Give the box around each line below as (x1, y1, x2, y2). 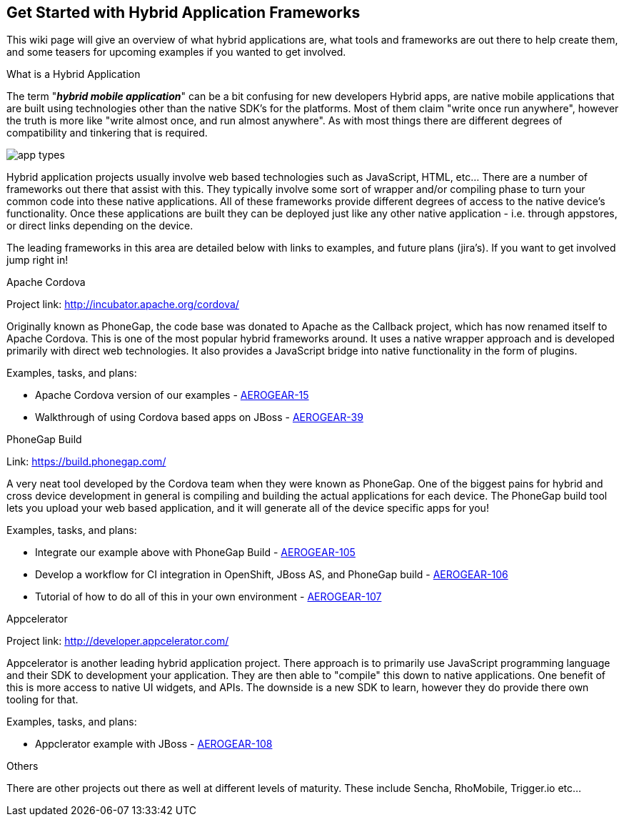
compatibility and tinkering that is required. (6, 127, 208, 139)
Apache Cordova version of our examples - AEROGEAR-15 (35, 389, 309, 402)
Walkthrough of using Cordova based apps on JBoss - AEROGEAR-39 (35, 411, 363, 424)
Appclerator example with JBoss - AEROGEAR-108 (35, 738, 273, 751)
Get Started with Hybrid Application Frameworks (6, 4, 361, 21)
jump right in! (6, 254, 69, 267)
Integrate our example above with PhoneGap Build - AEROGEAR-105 (35, 546, 356, 559)
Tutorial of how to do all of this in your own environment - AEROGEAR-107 (35, 590, 382, 603)
